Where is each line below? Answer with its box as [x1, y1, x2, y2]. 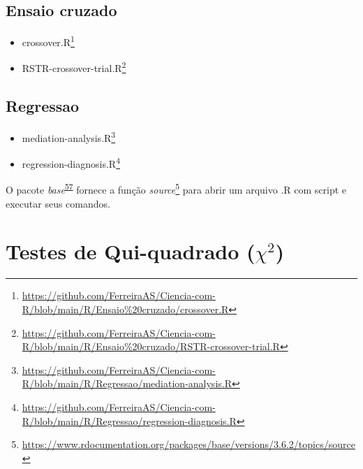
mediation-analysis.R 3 [22, 128, 116, 145]
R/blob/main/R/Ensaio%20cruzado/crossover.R [22, 301, 229, 316]
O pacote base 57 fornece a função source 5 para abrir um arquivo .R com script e [6, 180, 346, 197]
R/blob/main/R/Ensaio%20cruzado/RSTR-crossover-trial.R [22, 339, 280, 354]
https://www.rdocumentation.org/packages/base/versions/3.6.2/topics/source [22, 437, 355, 452]
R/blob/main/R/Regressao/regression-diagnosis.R [22, 413, 237, 428]
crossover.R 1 [22, 33, 75, 49]
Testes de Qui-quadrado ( [6, 237, 255, 266]
